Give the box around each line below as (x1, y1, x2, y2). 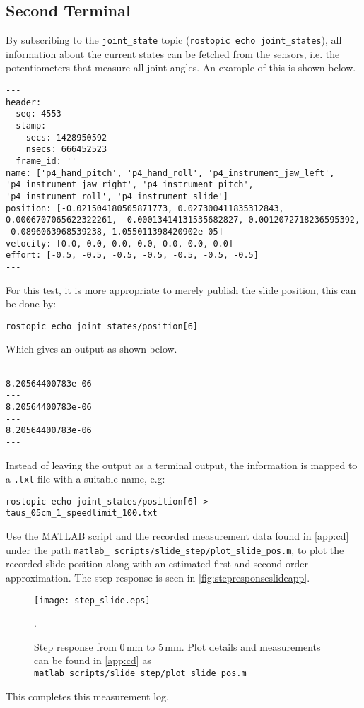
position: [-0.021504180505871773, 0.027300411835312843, (6, 203, 284, 213)
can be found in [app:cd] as (34, 653, 151, 668)
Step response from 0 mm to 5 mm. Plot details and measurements (34, 639, 321, 654)
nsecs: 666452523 (25, 144, 107, 155)
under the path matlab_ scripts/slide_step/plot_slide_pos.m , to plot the (6, 542, 344, 557)
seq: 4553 (16, 109, 61, 119)
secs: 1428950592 (25, 132, 107, 143)
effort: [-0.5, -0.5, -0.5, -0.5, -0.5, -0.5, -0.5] (6, 250, 259, 261)
